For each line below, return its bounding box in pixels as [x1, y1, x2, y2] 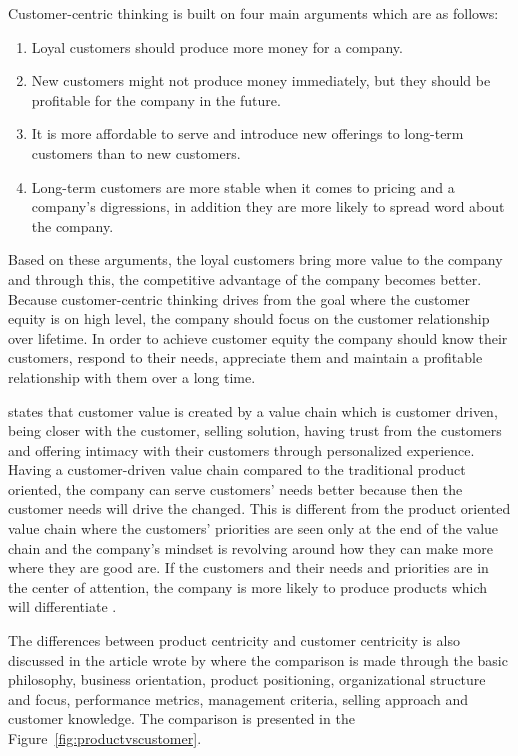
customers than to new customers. [31, 142, 241, 163]
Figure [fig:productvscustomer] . [8, 728, 202, 748]
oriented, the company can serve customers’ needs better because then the [8, 478, 463, 499]
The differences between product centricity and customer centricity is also [8, 630, 460, 651]
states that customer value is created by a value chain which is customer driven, [8, 400, 498, 421]
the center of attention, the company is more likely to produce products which [8, 576, 488, 597]
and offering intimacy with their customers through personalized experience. [8, 439, 475, 460]
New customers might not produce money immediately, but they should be [31, 70, 491, 91]
